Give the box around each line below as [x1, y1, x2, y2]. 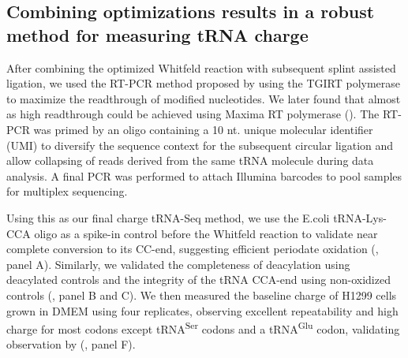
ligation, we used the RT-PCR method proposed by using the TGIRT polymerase [6, 75, 401, 91]
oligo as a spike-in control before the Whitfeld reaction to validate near [34, 225, 378, 241]
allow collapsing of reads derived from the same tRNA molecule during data [6, 152, 374, 169]
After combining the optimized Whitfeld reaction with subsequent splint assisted [6, 59, 396, 76]
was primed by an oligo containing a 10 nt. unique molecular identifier [33, 121, 373, 137]
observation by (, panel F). [6, 336, 136, 352]
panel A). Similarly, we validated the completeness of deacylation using [6, 255, 350, 272]
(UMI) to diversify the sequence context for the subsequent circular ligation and [6, 136, 394, 153]
